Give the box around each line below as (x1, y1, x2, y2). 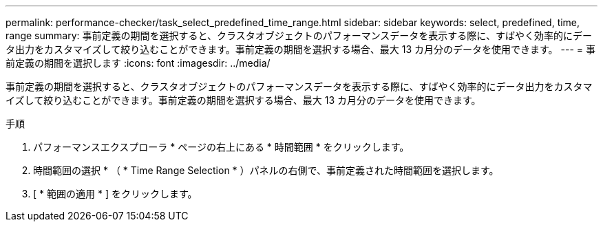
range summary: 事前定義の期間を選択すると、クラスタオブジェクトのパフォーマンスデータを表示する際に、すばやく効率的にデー (6, 30, 592, 41)
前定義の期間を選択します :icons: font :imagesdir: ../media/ (6, 57, 271, 69)
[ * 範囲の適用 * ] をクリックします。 (33, 188, 198, 199)
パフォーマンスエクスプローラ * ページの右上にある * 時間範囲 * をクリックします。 (33, 141, 410, 153)
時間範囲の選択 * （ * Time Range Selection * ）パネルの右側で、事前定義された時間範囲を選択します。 (33, 164, 499, 176)
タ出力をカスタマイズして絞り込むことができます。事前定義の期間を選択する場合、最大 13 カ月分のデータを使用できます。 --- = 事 (6, 43, 595, 55)
